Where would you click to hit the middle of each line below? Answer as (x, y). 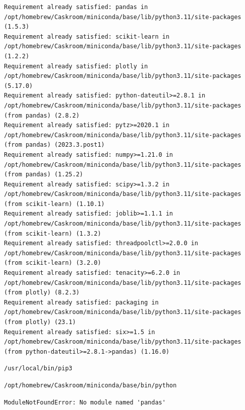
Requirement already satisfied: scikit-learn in (87, 36)
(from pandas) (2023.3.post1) (54, 145)
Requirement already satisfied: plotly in (76, 66)
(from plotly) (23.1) (40, 322)
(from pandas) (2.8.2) (42, 115)
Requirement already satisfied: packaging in (81, 302)
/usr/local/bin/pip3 (38, 369)
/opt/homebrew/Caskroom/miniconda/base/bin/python (90, 385)
